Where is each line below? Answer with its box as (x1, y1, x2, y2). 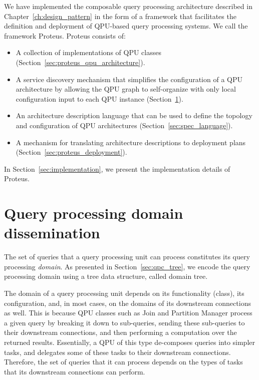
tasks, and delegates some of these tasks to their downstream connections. (4, 346, 231, 357)
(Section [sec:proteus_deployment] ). (16, 147, 127, 157)
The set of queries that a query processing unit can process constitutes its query (4, 251, 250, 262)
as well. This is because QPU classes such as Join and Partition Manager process (4, 307, 252, 318)
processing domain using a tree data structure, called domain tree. (4, 271, 208, 281)
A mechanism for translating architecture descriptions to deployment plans (16, 137, 246, 147)
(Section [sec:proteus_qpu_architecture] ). (16, 57, 145, 67)
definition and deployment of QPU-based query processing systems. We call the (4, 21, 248, 31)
